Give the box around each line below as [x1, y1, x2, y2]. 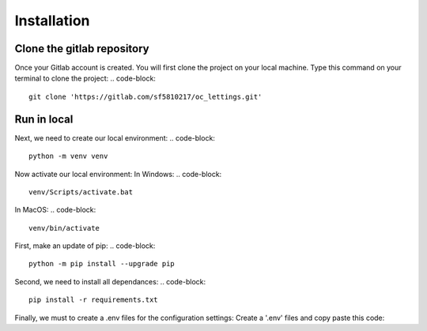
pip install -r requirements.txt [28, 295, 158, 304]
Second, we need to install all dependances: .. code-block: [14, 276, 206, 286]
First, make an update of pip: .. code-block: [14, 241, 156, 250]
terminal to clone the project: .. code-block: [14, 73, 156, 83]
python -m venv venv [28, 152, 108, 161]
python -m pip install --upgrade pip [28, 259, 176, 269]
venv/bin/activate [28, 224, 100, 232]
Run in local [14, 112, 74, 126]
